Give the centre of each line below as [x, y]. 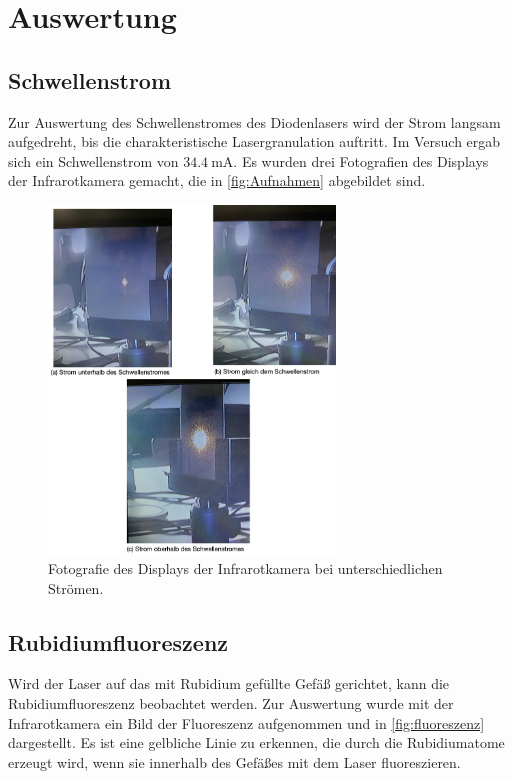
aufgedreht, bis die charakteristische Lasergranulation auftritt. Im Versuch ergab [254, 141]
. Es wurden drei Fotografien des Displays [361, 160]
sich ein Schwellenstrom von [93, 160]
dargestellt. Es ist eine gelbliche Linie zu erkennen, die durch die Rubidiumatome [256, 742]
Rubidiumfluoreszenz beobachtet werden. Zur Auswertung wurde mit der [231, 702]
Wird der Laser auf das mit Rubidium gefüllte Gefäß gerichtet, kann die [229, 683]
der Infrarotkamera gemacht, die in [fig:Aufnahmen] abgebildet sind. [217, 180]
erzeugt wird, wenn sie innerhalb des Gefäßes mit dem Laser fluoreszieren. [234, 761]
